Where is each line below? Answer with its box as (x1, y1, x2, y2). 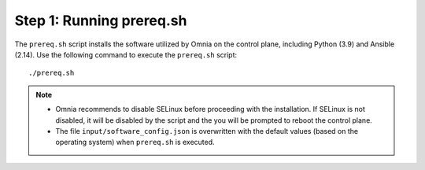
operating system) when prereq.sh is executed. (55, 138, 216, 147)
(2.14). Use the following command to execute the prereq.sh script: (14, 50, 238, 59)
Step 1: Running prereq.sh (14, 12, 187, 29)
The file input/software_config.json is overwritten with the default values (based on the (55, 126, 358, 135)
